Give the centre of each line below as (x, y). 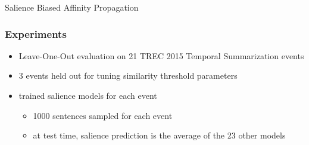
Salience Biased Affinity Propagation (72, 7)
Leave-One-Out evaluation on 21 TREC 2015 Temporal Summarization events (161, 55)
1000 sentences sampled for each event (103, 115)
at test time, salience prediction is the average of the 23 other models (159, 135)
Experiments (36, 33)
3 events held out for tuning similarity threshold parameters (128, 75)
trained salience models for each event (88, 95)
